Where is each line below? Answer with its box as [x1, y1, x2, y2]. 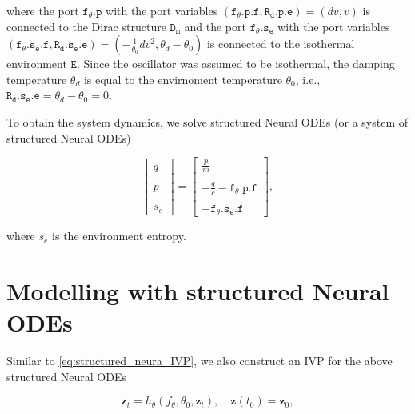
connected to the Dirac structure [6, 18, 166, 34]
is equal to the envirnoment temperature [83, 70, 282, 87]
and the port [184, 18, 246, 34]
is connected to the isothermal [206, 35, 355, 52]
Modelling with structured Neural [6, 274, 389, 307]
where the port [6, 2, 79, 18]
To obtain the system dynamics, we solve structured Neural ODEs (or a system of [6, 113, 408, 130]
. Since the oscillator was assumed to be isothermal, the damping [76, 55, 395, 72]
